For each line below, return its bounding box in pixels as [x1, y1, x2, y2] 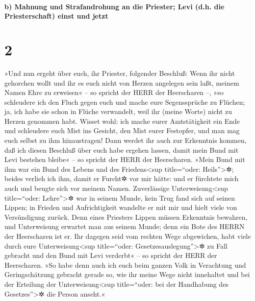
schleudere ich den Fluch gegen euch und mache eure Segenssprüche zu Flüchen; [4, 96, 245, 107]
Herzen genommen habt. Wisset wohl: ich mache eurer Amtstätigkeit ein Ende [4, 116, 240, 126]
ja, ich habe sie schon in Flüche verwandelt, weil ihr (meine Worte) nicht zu [4, 106, 232, 116]
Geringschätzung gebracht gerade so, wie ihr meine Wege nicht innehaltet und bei [4, 269, 250, 279]
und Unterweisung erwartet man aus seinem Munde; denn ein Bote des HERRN [4, 221, 245, 232]
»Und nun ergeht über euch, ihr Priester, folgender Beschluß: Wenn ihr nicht [4, 68, 235, 78]
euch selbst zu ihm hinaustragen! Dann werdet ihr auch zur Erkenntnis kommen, [4, 135, 247, 145]
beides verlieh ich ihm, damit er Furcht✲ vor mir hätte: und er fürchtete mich [4, 173, 239, 184]
